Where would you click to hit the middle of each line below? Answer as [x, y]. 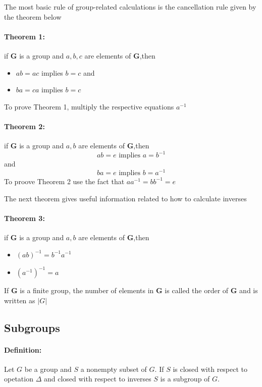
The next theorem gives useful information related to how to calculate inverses [125, 198]
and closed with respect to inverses [97, 379]
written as [20, 300]
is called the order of [197, 290]
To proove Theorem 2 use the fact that [64, 181]
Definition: [23, 349]
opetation [19, 379]
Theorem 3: [24, 218]
